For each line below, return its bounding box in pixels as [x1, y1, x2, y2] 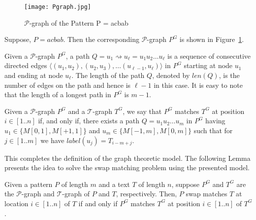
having [205, 115, 225, 126]
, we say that [123, 106, 162, 116]
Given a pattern [4, 179, 53, 189]
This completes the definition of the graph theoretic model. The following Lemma [4, 152, 251, 163]
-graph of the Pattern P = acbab [29, 17, 128, 28]
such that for [193, 125, 233, 135]
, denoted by [152, 70, 190, 80]
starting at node [184, 60, 233, 71]
